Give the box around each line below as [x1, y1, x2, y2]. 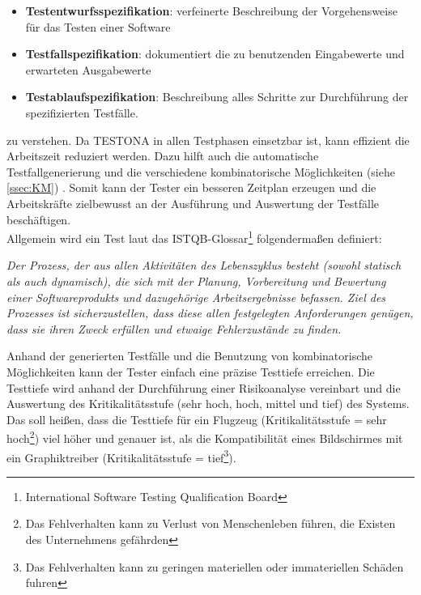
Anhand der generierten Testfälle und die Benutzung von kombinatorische [6, 347, 373, 364]
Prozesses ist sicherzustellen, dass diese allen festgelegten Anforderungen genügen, [6, 304, 414, 321]
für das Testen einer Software [25, 18, 171, 35]
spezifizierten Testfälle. [25, 104, 138, 121]
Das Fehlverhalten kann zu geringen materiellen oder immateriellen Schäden [25, 558, 404, 575]
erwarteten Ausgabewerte [25, 61, 151, 78]
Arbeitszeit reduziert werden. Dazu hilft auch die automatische [6, 147, 319, 164]
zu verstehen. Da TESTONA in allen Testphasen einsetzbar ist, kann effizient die [6, 131, 410, 148]
